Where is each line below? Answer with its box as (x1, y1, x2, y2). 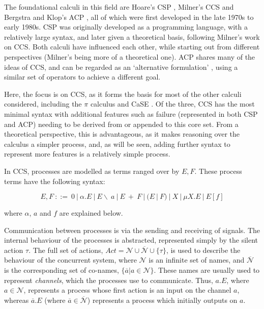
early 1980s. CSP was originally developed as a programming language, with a (4, 21, 248, 32)
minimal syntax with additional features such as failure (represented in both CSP (4, 108, 258, 119)
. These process (194, 165, 242, 176)
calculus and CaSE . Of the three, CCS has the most (90, 98, 255, 109)
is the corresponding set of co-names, (4, 265, 119, 275)
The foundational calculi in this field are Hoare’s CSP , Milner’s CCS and (4, 2, 234, 12)
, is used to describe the (166, 244, 241, 255)
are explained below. (59, 208, 123, 218)
